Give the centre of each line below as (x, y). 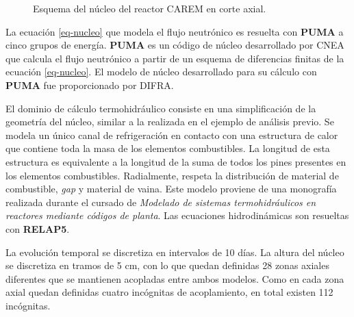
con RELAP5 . (38, 228)
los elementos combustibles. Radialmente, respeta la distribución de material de (172, 175)
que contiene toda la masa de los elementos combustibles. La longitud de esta (168, 148)
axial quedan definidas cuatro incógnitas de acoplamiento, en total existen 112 (169, 292)
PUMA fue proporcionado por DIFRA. (90, 85)
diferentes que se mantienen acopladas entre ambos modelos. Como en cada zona (175, 278)
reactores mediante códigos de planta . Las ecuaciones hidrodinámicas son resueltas (177, 215)
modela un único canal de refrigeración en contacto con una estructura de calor (172, 135)
